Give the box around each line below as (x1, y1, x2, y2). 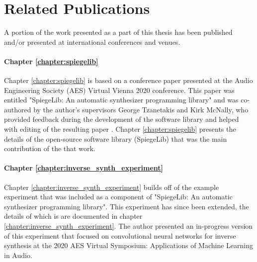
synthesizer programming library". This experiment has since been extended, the (4, 201, 249, 211)
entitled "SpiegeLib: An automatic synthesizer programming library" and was (4, 94, 239, 105)
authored (4, 104, 31, 114)
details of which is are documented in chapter (4, 211, 143, 221)
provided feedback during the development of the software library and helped (4, 114, 239, 124)
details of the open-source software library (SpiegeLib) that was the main (4, 133, 227, 144)
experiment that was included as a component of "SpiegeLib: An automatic (4, 191, 233, 202)
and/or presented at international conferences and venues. (4, 36, 180, 47)
